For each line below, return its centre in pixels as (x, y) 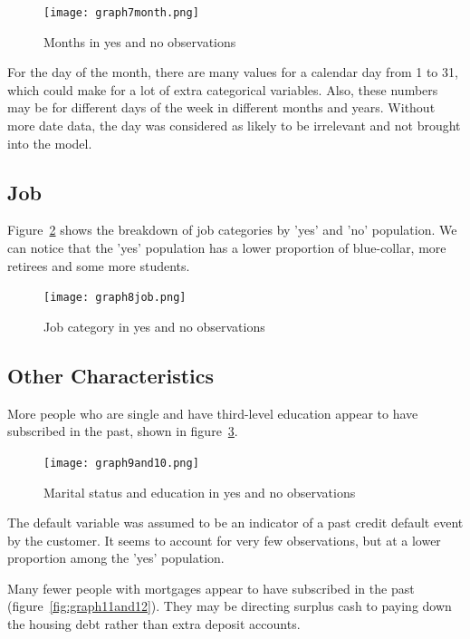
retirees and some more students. (99, 265)
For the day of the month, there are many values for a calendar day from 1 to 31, (233, 72)
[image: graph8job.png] (115, 298)
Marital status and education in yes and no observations (200, 492)
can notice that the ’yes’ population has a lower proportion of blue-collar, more (227, 248)
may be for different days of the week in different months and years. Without (221, 107)
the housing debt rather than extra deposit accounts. (154, 624)
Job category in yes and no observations (154, 326)
